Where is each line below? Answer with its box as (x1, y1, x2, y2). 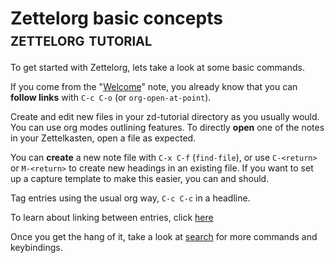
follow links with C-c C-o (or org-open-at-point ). (10, 91, 212, 103)
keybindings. (10, 241, 63, 253)
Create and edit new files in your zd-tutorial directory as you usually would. (10, 110, 320, 122)
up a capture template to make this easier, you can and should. (10, 172, 270, 184)
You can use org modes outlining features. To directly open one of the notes (10, 121, 325, 133)
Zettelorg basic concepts (10, 7, 223, 30)
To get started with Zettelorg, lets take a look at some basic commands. (10, 61, 305, 73)
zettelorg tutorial (10, 28, 153, 51)
